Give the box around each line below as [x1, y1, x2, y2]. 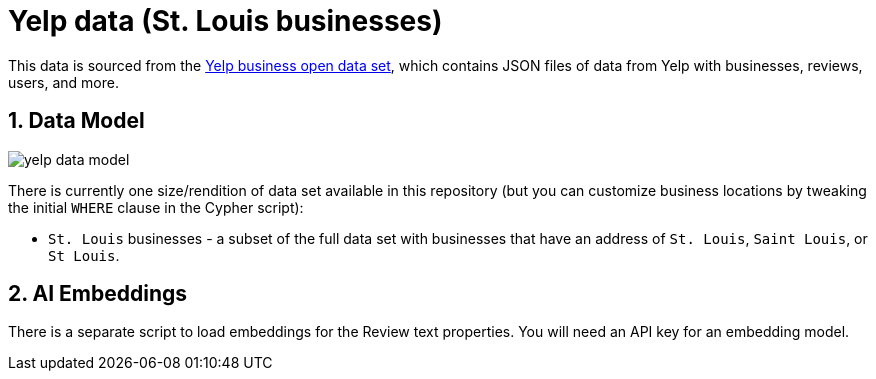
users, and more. [8, 73, 119, 91]
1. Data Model [8, 108, 145, 134]
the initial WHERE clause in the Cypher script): [8, 198, 304, 216]
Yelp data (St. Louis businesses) [8, 4, 443, 38]
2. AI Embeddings [8, 281, 188, 307]
